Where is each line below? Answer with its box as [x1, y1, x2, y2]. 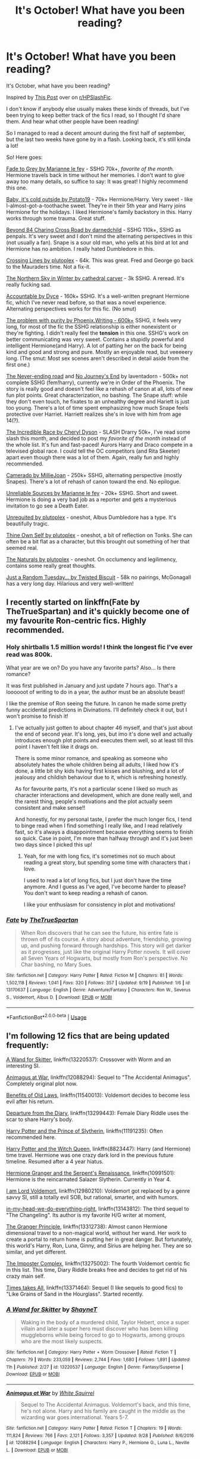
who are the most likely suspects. [20, 1338, 103, 1345]
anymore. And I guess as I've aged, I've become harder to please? [23, 883, 186, 890]
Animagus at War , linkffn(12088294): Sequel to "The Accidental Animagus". [6, 1074, 192, 1081]
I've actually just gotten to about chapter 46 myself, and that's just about [14, 724, 193, 731]
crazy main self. [6, 1273, 45, 1280]
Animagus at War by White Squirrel [6, 1389, 95, 1396]
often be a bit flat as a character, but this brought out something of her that [6, 537, 190, 545]
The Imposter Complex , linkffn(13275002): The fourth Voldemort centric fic [6, 1260, 190, 1267]
